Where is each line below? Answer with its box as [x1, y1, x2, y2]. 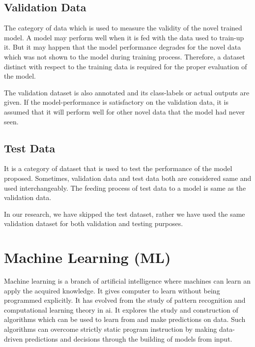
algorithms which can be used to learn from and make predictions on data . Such [4, 314, 246, 324]
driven [4, 333, 23, 344]
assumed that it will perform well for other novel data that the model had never [4, 106, 245, 116]
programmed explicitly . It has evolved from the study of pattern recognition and [4, 295, 246, 305]
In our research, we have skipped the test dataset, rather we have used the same [4, 208, 245, 219]
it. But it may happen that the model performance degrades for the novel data [4, 42, 241, 52]
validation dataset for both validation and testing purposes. [4, 218, 183, 229]
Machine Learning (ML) [4, 247, 171, 267]
